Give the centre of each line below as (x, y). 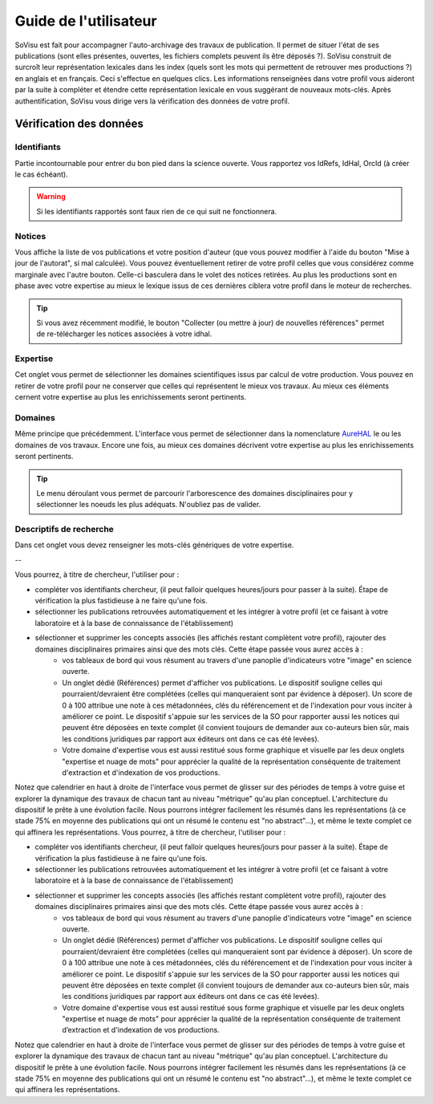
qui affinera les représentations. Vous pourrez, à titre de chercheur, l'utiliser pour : (150, 832)
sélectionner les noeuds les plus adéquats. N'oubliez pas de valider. (149, 505)
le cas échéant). (41, 175)
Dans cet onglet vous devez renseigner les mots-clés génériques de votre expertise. (154, 545)
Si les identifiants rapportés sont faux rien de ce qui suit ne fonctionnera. (157, 211)
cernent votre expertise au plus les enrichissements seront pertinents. (131, 397)
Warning (51, 197)
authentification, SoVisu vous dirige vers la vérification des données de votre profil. (152, 101)
